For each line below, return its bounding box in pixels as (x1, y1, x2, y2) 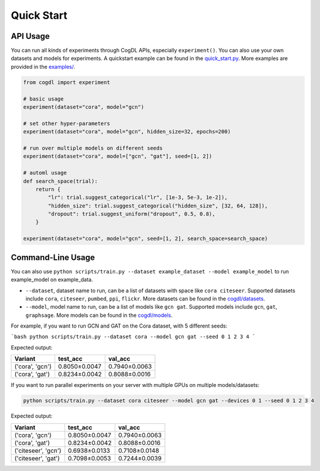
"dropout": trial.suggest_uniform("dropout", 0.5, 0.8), (48, 211, 215, 218)
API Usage (11, 31, 50, 41)
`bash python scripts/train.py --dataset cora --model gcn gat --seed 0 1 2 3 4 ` (11, 333, 255, 340)
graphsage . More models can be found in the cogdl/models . (25, 312, 173, 319)
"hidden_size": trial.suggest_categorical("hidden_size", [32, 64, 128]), (48, 202, 268, 209)
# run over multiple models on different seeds (23, 145, 163, 151)
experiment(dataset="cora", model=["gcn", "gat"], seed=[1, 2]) (23, 153, 213, 160)
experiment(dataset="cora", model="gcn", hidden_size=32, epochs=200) (23, 128, 231, 135)
